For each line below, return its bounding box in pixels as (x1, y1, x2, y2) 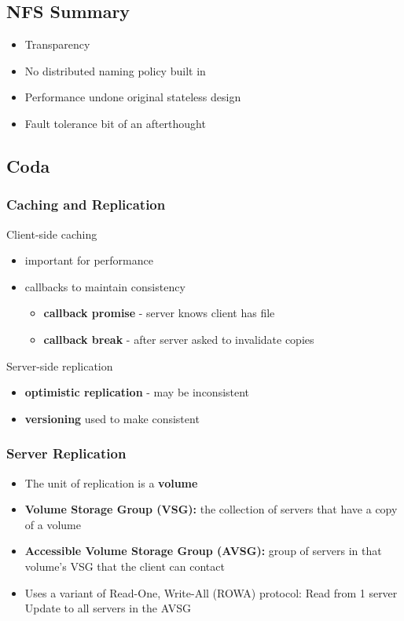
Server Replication (6, 444, 127, 463)
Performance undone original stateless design (24, 89, 241, 105)
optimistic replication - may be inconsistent (24, 384, 250, 400)
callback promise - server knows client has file (43, 305, 275, 321)
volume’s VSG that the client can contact (24, 557, 225, 574)
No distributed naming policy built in (24, 62, 206, 79)
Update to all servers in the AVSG (24, 600, 191, 616)
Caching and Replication (6, 195, 166, 214)
